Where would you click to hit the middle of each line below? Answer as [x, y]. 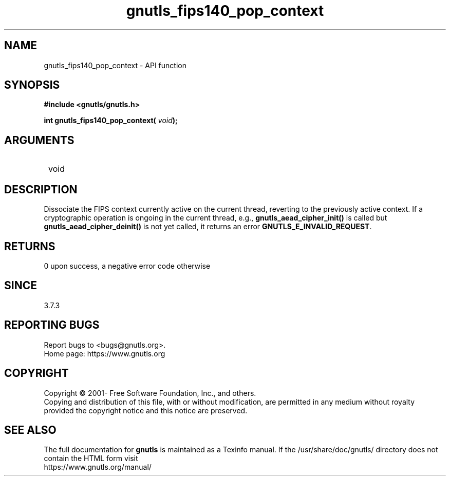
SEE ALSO [30, 430]
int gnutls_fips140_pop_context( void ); [111, 121]
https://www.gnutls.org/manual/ [98, 467]
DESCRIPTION [41, 189]
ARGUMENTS [39, 140]
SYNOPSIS [32, 85]
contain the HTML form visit [91, 458]
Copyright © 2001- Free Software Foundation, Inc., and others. [150, 393]
